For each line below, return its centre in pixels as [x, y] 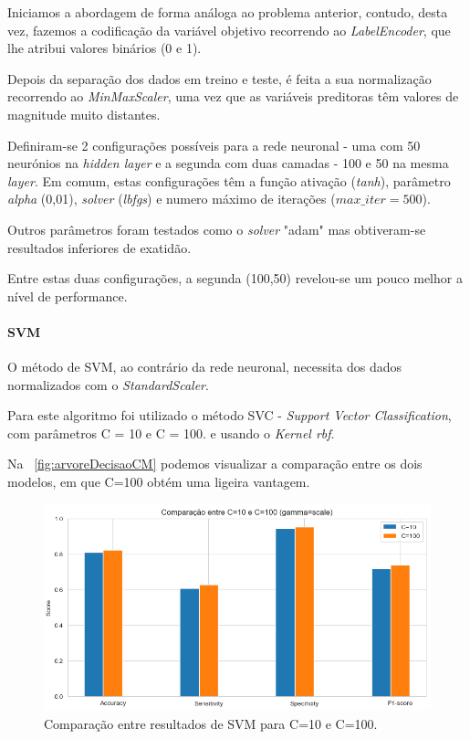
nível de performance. [68, 296]
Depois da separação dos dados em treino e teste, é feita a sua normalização [219, 78]
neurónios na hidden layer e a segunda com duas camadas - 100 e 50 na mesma [228, 163]
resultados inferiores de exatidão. [99, 247]
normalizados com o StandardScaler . [108, 384]
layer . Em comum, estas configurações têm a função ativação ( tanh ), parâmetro [229, 180]
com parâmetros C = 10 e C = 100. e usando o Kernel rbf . [171, 433]
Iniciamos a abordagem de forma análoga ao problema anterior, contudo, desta [228, 12]
